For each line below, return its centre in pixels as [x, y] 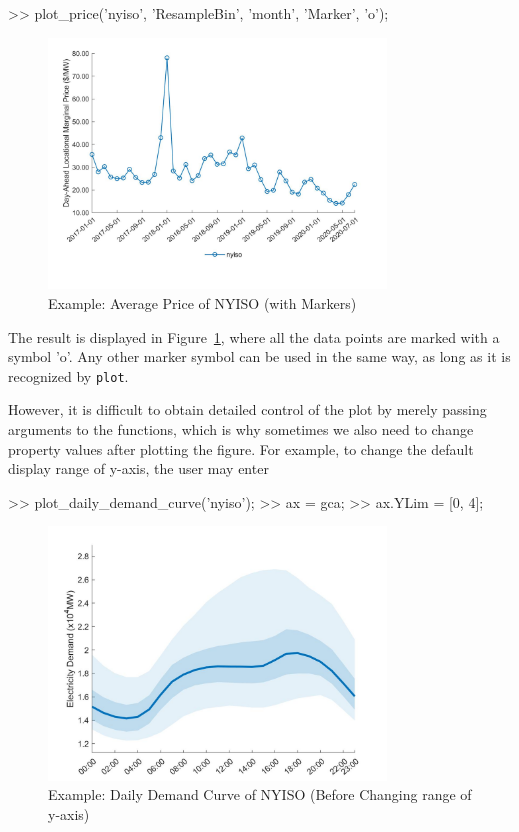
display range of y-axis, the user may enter [138, 468]
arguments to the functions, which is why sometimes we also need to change [241, 428]
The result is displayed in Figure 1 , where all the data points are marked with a [254, 336]
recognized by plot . [68, 375]
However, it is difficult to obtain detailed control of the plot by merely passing [247, 409]
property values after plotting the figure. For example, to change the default [241, 448]
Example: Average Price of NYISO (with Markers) [202, 302]
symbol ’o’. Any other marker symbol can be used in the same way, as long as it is [259, 356]
